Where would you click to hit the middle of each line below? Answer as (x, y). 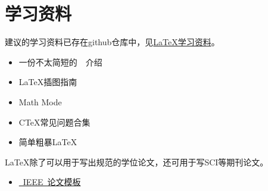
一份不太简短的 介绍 (60, 62)
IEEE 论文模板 (52, 182)
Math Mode (40, 101)
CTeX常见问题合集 (54, 122)
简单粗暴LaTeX (48, 142)
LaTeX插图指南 (48, 82)
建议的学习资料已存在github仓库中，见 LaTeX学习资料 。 (112, 42)
